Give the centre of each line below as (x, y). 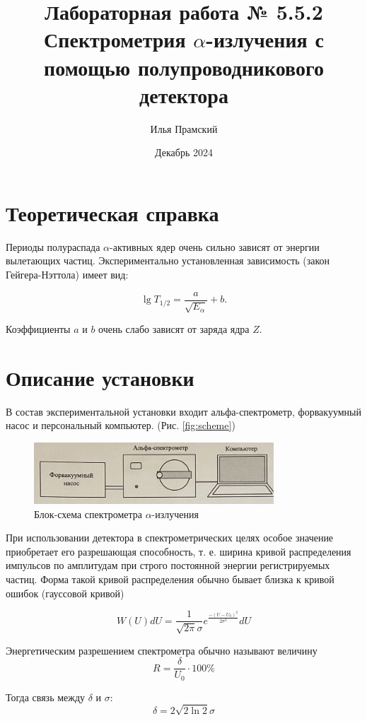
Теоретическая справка (112, 212)
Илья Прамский (184, 128)
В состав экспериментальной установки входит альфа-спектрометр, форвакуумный (183, 411)
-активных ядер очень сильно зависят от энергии (215, 246)
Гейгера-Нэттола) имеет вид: (67, 274)
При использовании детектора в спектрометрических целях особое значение (170, 538)
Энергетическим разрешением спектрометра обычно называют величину (162, 650)
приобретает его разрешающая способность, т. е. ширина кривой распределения (179, 551)
